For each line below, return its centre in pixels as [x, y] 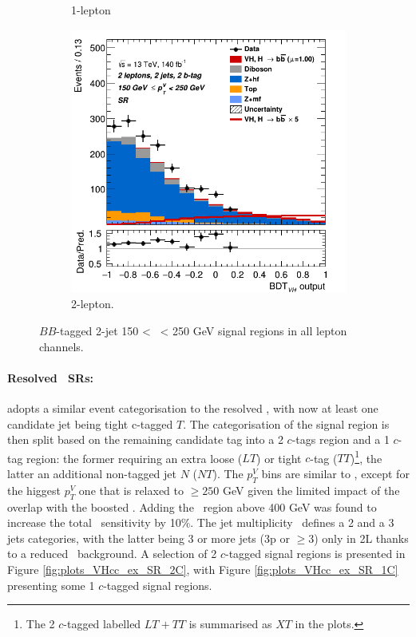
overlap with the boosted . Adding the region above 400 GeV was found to [192, 506]
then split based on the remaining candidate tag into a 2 [145, 439]
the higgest [34, 490]
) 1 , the [366, 457]
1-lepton [91, 10]
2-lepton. [93, 304]
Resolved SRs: [50, 377]
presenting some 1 [51, 585]
